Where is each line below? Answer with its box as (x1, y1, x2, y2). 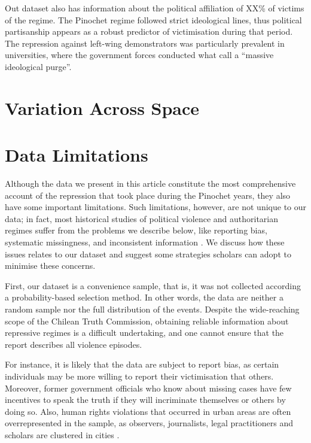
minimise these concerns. (5, 259, 96, 272)
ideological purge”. (5, 60, 72, 72)
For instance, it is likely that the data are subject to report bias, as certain (5, 358, 279, 371)
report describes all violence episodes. (5, 338, 142, 350)
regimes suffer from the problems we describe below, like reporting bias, (5, 224, 267, 236)
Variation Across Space (5, 95, 200, 120)
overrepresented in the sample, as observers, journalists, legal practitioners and (5, 417, 293, 429)
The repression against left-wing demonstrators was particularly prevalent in (5, 37, 285, 49)
